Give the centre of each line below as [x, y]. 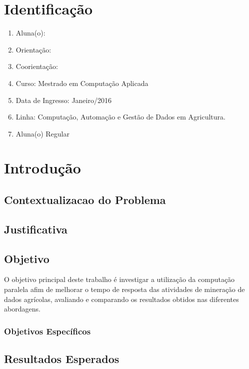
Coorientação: [37, 66]
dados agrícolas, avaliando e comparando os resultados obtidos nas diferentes [121, 299]
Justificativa [36, 229]
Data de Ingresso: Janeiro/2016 [63, 100]
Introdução [42, 168]
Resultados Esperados [62, 359]
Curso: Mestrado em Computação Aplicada [82, 83]
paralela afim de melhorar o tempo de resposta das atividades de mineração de [124, 289]
